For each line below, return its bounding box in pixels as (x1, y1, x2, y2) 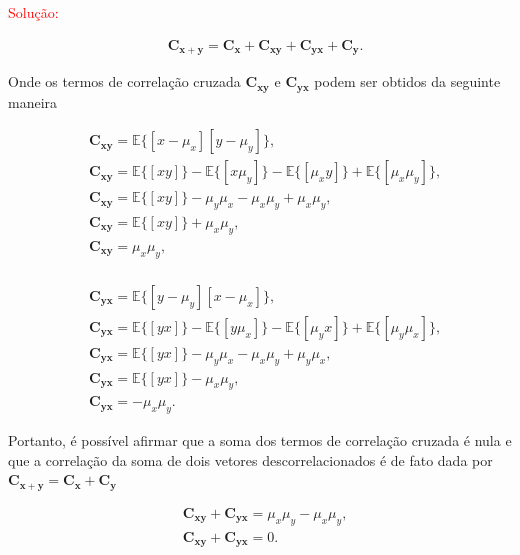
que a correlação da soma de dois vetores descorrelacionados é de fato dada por (8, 449, 493, 470)
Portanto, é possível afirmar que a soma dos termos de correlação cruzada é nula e (8, 430, 512, 451)
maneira (8, 91, 58, 112)
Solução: (8, 2, 59, 22)
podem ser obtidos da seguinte (314, 71, 501, 92)
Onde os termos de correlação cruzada (8, 71, 241, 92)
